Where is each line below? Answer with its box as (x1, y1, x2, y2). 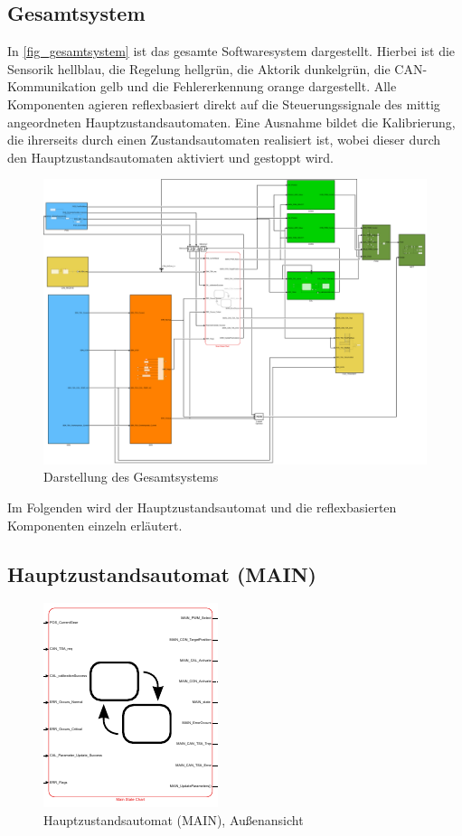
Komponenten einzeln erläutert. (7, 515, 183, 534)
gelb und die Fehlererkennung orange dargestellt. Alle (100, 77, 397, 96)
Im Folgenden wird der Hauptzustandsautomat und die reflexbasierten (7, 498, 397, 517)
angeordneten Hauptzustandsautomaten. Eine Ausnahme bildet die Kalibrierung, (7, 112, 456, 131)
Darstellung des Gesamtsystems (43, 467, 219, 486)
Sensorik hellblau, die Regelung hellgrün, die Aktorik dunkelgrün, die (7, 59, 391, 78)
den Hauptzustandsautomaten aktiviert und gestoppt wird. (7, 147, 334, 166)
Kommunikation (7, 77, 97, 96)
